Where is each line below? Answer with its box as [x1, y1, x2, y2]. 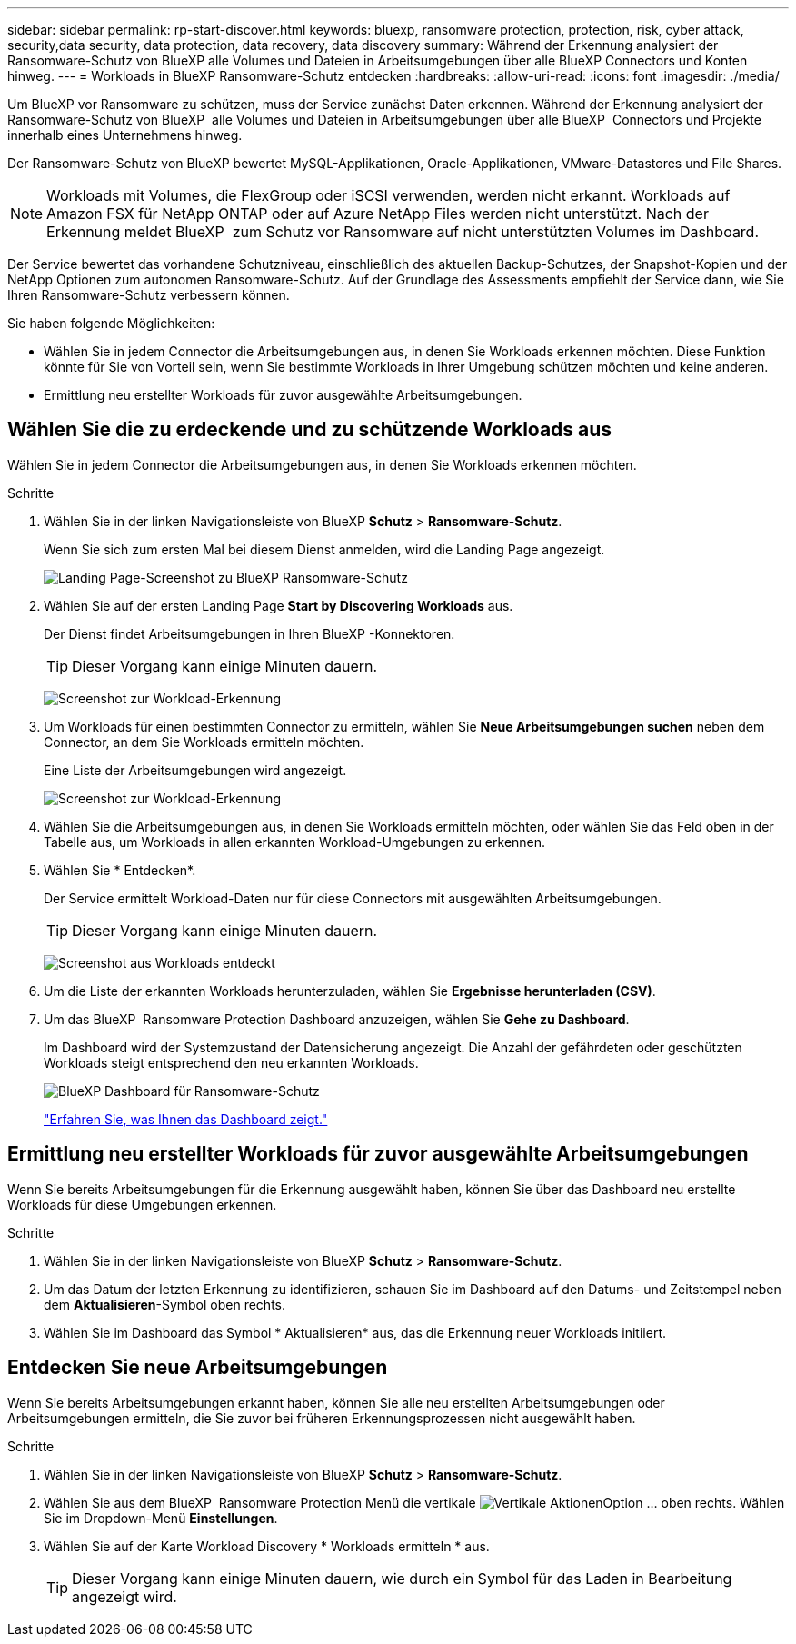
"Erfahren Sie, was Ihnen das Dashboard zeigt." [44, 1111, 328, 1127]
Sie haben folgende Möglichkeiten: [7, 315, 215, 331]
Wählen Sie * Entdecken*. [44, 862, 196, 878]
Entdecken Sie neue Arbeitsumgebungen [7, 1356, 388, 1380]
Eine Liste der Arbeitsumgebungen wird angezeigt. [44, 762, 347, 778]
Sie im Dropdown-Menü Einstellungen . [44, 1509, 278, 1526]
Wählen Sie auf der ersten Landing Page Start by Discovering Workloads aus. [44, 597, 513, 613]
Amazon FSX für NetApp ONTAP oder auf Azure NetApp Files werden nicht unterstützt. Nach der [46, 204, 709, 223]
